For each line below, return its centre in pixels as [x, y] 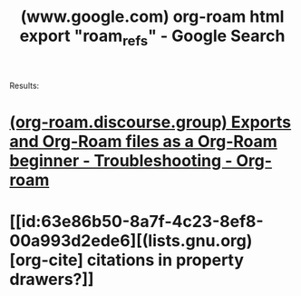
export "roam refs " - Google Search [152, 37]
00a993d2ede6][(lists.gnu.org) [131, 241]
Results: [24, 85]
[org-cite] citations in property [127, 260]
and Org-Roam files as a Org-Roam [144, 141]
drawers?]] [52, 280]
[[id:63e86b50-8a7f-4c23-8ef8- [137, 222]
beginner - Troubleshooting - [121, 160]
